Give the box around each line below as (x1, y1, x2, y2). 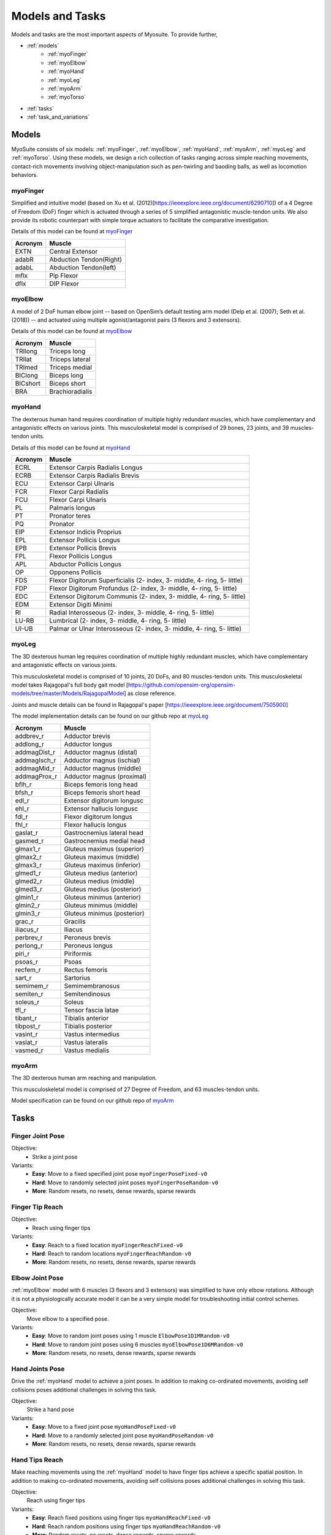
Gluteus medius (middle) (64, 877, 135, 885)
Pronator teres (49, 511, 91, 520)
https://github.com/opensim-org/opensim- (127, 682, 236, 688)
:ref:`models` (26, 42, 59, 49)
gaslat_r (15, 828, 38, 837)
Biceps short (49, 379, 86, 387)
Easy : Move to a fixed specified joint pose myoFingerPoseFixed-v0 (32, 1170, 208, 1178)
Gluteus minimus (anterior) (64, 893, 141, 901)
